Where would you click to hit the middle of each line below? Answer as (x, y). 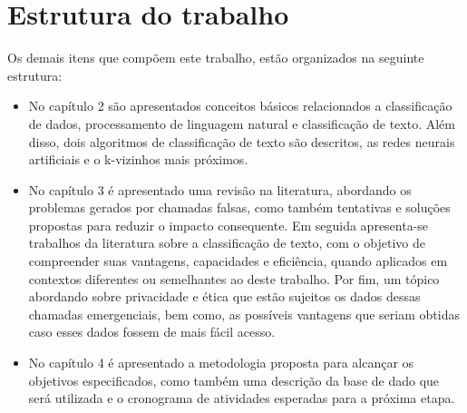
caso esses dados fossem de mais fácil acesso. (152, 332)
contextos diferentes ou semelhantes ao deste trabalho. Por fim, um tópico (234, 278)
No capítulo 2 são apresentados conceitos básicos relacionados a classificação (240, 106)
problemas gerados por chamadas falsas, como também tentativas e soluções (239, 207)
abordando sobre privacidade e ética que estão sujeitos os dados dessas (224, 296)
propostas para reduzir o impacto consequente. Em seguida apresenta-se (229, 225)
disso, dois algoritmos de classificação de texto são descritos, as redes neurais (242, 141)
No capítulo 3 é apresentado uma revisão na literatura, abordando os (220, 189)
